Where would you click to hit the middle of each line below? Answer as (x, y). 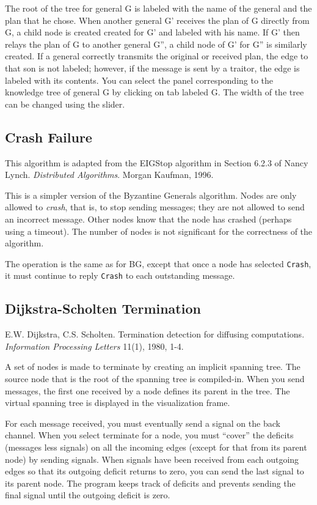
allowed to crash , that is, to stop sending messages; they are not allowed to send (155, 207)
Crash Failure (49, 137)
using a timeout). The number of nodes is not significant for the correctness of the (159, 231)
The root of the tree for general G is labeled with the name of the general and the (158, 8)
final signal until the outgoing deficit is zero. (88, 495)
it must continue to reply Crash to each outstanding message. (120, 275)
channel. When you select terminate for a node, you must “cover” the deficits (149, 435)
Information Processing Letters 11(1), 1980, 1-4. (94, 346)
